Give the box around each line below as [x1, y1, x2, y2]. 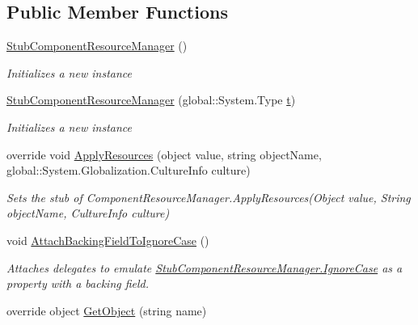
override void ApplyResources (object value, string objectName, [6, 146, 322, 162]
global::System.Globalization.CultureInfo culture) [6, 162, 251, 179]
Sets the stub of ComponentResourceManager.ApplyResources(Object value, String [6, 188, 411, 205]
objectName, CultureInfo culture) [6, 205, 170, 222]
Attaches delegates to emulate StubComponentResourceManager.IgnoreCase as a [6, 259, 403, 276]
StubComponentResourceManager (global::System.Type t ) [6, 91, 296, 108]
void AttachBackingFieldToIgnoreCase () [6, 231, 209, 248]
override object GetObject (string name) [6, 302, 207, 319]
